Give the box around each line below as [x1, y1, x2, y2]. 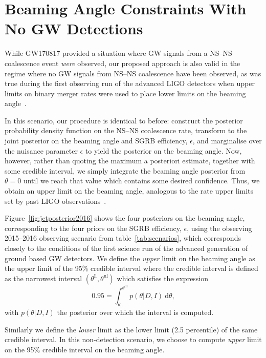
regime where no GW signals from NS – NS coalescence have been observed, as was [5, 68, 261, 78]
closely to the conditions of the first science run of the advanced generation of [5, 243, 248, 253]
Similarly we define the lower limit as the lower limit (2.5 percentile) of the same [5, 324, 258, 334]
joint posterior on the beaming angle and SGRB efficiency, [5, 135, 188, 146]
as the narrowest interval [5, 272, 82, 283]
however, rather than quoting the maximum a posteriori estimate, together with [5, 155, 255, 166]
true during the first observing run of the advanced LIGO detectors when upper [5, 78, 255, 89]
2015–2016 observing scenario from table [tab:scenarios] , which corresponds [5, 233, 241, 243]
